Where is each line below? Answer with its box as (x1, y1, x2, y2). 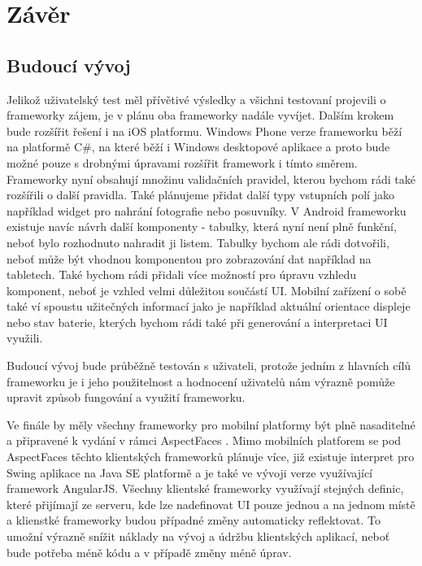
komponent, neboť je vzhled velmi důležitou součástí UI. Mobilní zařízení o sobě (7, 281, 407, 298)
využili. (7, 329, 43, 346)
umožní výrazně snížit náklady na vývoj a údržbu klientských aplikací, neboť (7, 528, 390, 545)
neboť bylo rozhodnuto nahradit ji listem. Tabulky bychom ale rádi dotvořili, (7, 233, 389, 250)
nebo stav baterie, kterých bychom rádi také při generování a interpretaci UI (7, 313, 388, 330)
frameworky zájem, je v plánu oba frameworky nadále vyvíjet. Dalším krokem (7, 107, 394, 124)
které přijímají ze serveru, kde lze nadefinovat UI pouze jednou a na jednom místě (7, 495, 415, 512)
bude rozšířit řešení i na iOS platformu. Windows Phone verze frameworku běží (7, 122, 402, 139)
